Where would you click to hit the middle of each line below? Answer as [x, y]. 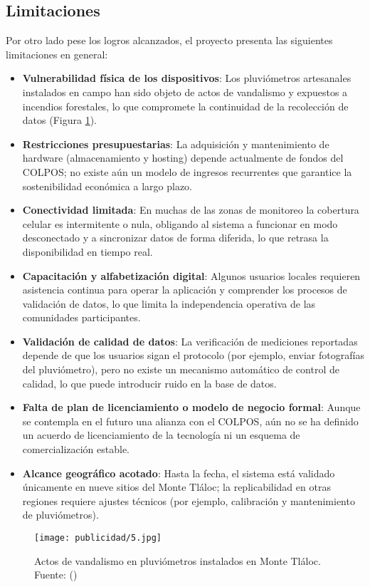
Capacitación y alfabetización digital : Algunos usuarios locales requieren [191, 275]
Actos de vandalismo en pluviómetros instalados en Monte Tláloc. [178, 560]
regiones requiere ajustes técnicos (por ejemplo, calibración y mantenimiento [189, 500]
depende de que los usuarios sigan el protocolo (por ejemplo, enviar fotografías [193, 355]
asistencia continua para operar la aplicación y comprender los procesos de [185, 290]
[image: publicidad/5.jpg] [98, 538]
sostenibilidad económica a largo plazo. [107, 186]
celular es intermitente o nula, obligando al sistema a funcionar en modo [180, 223]
